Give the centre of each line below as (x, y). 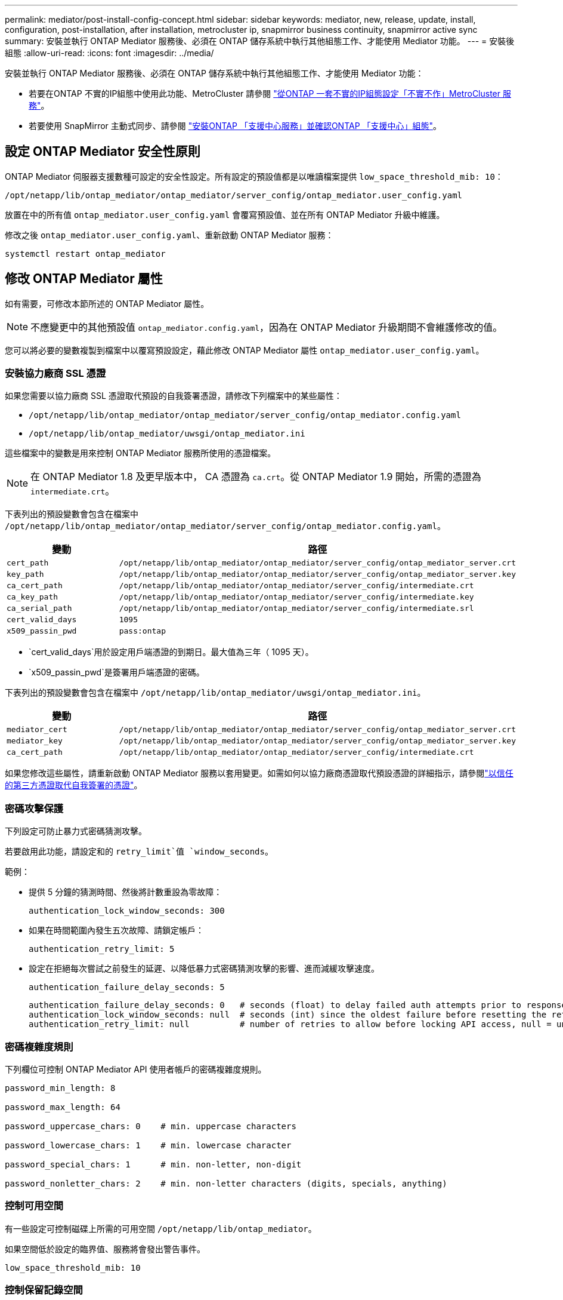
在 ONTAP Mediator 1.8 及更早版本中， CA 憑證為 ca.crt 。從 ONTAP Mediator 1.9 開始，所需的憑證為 (256, 477)
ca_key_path (33, 597)
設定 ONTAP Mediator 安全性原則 (103, 152)
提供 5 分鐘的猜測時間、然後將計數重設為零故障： (126, 892)
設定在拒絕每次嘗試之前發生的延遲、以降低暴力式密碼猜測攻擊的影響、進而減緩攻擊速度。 (204, 969)
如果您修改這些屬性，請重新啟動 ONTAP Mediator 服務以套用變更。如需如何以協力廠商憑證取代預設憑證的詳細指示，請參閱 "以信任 (259, 773)
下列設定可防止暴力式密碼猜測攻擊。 (76, 831)
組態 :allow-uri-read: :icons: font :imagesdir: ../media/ (109, 53)
